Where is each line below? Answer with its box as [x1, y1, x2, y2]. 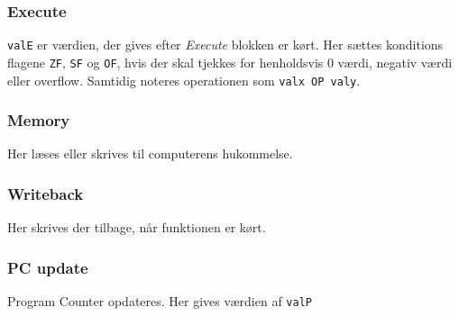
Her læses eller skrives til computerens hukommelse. [7, 144, 293, 163]
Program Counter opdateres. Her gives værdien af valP [7, 292, 312, 311]
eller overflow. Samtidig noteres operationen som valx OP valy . [7, 70, 361, 89]
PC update [7, 256, 88, 278]
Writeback [7, 182, 84, 204]
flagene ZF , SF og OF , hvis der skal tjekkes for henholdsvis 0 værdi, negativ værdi [7, 52, 453, 71]
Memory [7, 109, 70, 131]
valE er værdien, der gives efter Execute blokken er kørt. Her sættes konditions [7, 35, 444, 54]
